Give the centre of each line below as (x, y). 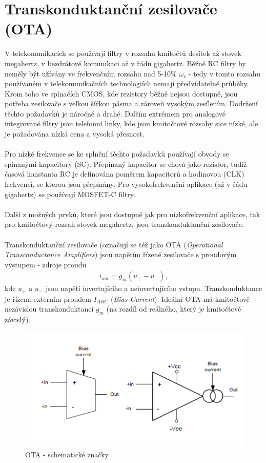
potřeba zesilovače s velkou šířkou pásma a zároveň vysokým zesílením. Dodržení (131, 103)
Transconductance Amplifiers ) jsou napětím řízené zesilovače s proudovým (121, 254)
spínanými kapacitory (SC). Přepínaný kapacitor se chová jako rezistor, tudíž (126, 163)
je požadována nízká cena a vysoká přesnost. (75, 134)
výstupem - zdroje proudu (46, 264)
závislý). (18, 320)
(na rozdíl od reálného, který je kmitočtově (174, 309)
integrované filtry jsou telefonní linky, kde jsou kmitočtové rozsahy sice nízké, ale (131, 123)
